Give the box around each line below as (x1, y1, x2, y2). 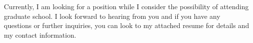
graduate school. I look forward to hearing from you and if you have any (4, 11, 220, 21)
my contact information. (4, 29, 76, 40)
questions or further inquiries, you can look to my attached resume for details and (4, 20, 249, 30)
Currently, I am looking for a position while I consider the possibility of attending (4, 1, 249, 11)
